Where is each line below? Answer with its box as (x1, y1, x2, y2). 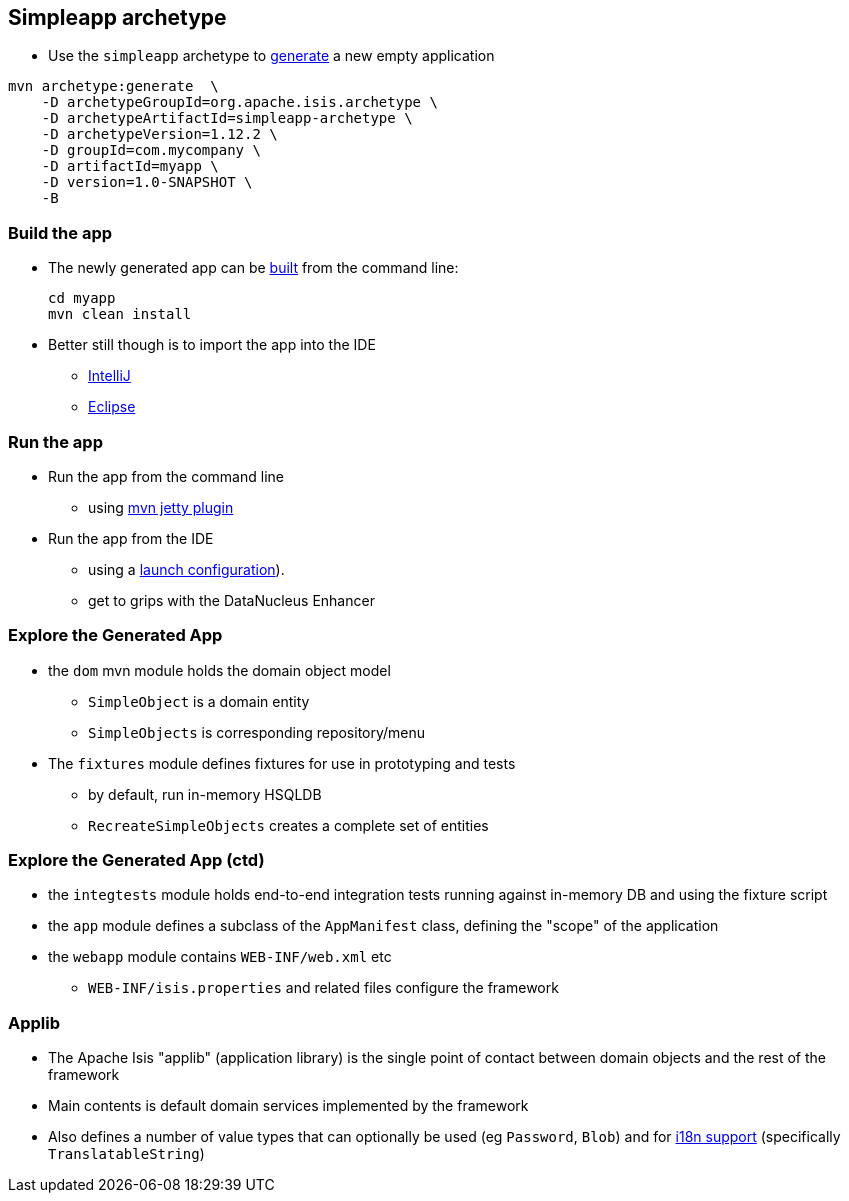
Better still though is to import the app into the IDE (48, 336, 376, 354)
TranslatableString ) (48, 1145, 205, 1163)
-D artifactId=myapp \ (41, 158, 219, 175)
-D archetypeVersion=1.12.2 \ (41, 126, 278, 143)
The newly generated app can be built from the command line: (48, 259, 459, 277)
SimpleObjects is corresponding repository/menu (88, 723, 426, 741)
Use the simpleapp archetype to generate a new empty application (48, 47, 495, 65)
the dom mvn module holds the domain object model (48, 661, 391, 679)
